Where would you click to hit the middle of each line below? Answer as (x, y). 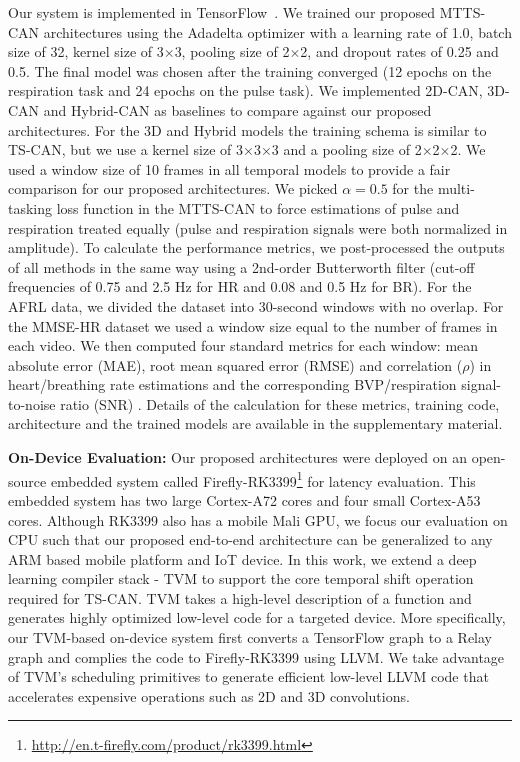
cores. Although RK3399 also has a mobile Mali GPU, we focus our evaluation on (258, 519)
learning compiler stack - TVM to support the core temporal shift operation (241, 578)
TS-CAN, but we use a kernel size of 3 (126, 149)
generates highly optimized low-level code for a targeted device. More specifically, (257, 617)
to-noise (32, 403)
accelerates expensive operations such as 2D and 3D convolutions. (209, 695)
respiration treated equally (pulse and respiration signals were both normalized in (258, 227)
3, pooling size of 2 (232, 51)
